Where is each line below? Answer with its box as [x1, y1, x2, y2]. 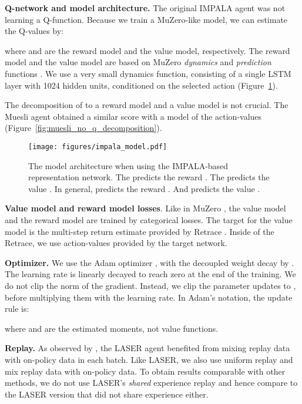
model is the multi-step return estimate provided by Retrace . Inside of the [5, 225, 274, 237]
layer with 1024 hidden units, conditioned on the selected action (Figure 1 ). [5, 79, 278, 91]
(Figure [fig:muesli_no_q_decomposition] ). [5, 122, 162, 134]
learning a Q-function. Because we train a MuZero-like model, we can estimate [5, 13, 288, 25]
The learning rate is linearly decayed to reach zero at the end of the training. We [5, 268, 296, 280]
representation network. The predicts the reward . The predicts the [28, 171, 270, 183]
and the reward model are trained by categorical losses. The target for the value [5, 213, 293, 225]
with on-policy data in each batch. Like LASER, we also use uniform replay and [5, 353, 293, 365]
